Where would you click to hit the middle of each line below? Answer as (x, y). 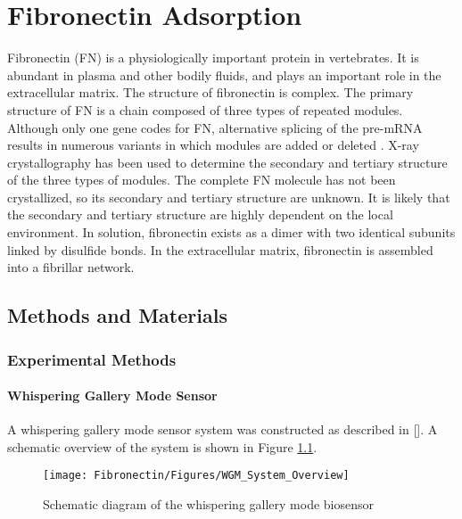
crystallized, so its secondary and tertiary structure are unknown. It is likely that (229, 197)
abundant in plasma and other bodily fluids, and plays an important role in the (224, 74)
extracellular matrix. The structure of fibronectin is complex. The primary (210, 92)
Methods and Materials (117, 315)
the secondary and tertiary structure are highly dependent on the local (200, 214)
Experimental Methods (92, 359)
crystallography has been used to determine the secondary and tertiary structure (227, 162)
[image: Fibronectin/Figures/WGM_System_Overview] (196, 476)
